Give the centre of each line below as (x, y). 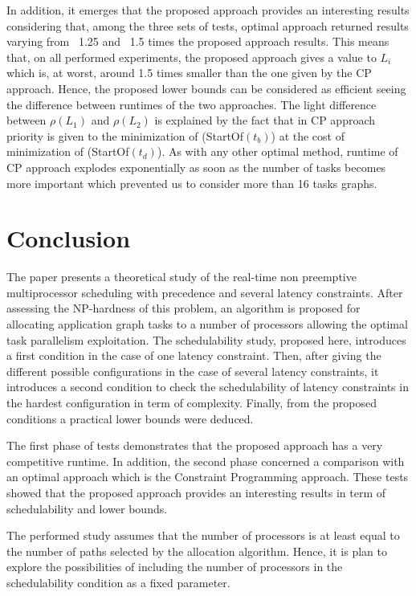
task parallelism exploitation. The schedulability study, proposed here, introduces (206, 339)
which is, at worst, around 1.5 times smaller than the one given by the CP (189, 73)
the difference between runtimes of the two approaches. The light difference (192, 104)
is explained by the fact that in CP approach (265, 120)
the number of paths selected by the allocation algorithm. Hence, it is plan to (197, 551)
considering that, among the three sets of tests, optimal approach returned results (208, 25)
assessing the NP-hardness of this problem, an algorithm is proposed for (184, 308)
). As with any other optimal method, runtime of (277, 151)
